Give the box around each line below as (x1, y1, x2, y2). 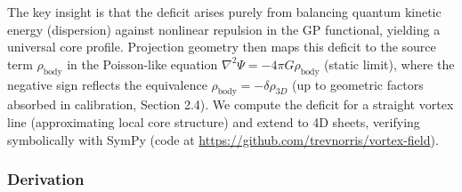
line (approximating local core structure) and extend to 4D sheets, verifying (7, 112, 420, 131)
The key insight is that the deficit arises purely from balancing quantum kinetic (7, 3, 442, 20)
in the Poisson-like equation (67, 54, 218, 73)
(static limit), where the (324, 54, 455, 73)
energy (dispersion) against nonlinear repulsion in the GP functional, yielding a (7, 20, 441, 38)
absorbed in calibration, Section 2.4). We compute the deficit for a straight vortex (7, 95, 454, 114)
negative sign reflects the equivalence (7, 75, 207, 93)
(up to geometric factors (292, 75, 424, 93)
